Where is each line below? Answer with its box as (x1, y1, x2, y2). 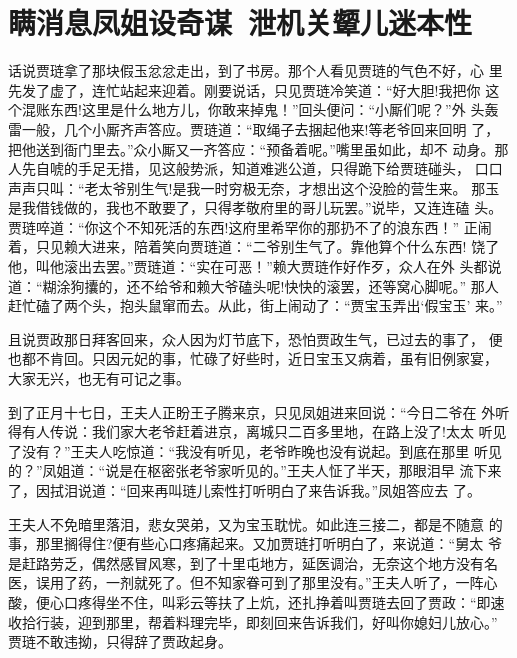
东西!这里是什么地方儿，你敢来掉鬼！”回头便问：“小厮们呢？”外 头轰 (49, 99, 499, 120)
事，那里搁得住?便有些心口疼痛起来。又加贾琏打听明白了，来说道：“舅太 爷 (8, 533, 502, 554)
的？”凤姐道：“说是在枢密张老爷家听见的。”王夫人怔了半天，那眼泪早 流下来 (8, 460, 502, 481)
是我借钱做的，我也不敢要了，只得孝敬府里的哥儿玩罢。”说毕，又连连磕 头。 (8, 197, 503, 218)
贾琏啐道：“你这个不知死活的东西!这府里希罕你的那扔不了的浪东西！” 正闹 (8, 216, 492, 237)
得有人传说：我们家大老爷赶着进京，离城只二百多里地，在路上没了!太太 (8, 421, 474, 442)
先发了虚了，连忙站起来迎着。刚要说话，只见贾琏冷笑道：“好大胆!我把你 (8, 79, 481, 100)
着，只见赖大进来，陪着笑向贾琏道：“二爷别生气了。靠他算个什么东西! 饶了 (8, 236, 500, 257)
